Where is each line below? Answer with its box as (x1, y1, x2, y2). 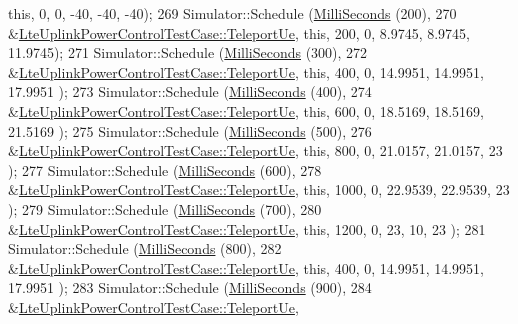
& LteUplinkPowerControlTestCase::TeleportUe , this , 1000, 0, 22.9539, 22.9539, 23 (8, 179, 510, 200)
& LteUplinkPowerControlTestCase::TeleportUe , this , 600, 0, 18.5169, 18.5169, (8, 100, 485, 121)
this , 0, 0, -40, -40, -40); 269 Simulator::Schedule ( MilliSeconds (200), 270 (8, 3, 457, 23)
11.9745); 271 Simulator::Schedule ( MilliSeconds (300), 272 (8, 42, 368, 63)
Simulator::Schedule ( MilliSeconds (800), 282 (8, 238, 282, 259)
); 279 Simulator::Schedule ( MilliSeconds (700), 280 (8, 198, 322, 219)
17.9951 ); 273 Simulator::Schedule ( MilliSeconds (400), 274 (8, 81, 372, 102)
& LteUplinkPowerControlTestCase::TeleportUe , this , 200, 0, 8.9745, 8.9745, (8, 22, 471, 43)
